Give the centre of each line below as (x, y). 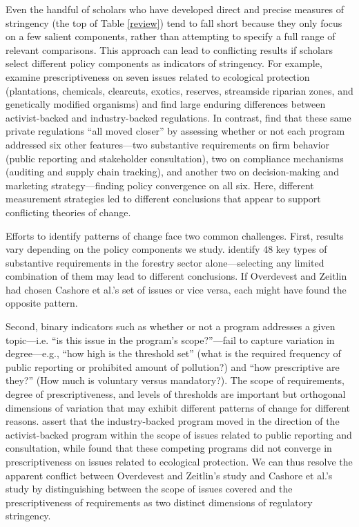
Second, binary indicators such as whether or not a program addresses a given (171, 326)
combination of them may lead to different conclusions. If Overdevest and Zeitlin (176, 276)
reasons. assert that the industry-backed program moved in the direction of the (173, 421)
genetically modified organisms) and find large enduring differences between (166, 104)
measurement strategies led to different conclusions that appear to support (163, 199)
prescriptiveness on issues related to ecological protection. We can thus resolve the (179, 461)
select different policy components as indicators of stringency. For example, (164, 63)
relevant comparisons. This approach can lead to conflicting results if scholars (169, 49)
